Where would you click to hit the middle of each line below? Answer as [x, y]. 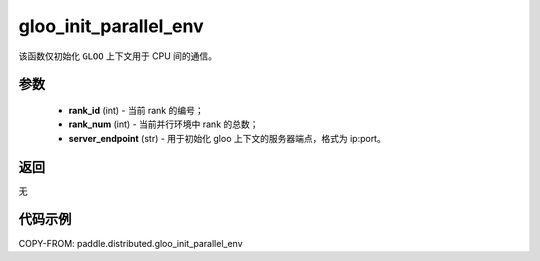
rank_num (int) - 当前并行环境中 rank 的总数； [163, 124]
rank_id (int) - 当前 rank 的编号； [136, 110]
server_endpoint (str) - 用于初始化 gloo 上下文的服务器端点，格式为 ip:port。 [227, 138]
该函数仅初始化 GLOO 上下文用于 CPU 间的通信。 [118, 56]
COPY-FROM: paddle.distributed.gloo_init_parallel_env [131, 243]
